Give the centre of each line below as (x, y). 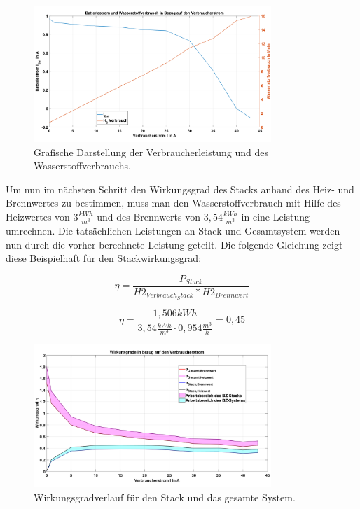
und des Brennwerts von (149, 216)
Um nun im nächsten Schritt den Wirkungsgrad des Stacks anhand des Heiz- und (180, 189)
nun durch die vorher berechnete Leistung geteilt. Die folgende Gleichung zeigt (174, 244)
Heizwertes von (38, 216)
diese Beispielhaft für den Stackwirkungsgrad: (104, 258)
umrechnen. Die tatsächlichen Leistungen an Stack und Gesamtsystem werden (173, 231)
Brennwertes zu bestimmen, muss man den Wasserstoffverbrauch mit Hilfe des (173, 203)
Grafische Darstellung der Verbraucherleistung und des (151, 152)
